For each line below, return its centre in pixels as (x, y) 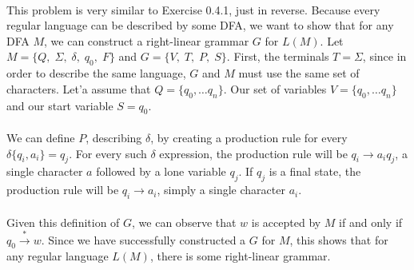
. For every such (108, 153)
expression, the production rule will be (253, 153)
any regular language (58, 256)
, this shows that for (339, 239)
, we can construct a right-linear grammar (147, 40)
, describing (114, 137)
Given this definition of (63, 222)
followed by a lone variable (161, 171)
